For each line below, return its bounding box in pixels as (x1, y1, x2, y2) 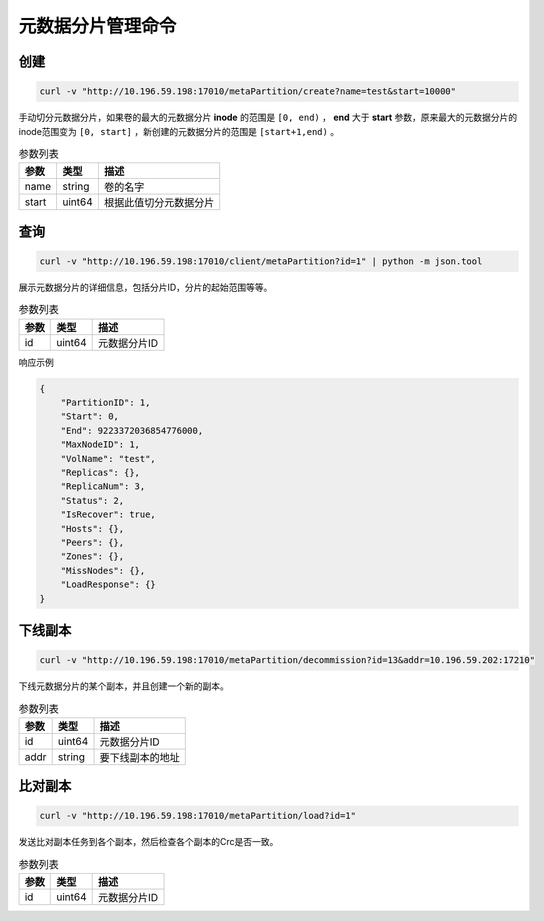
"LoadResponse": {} (60, 579, 157, 590)
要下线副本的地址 (99, 750, 180, 764)
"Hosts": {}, (60, 523, 125, 534)
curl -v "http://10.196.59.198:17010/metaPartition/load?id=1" (39, 810, 357, 822)
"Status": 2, (60, 495, 125, 506)
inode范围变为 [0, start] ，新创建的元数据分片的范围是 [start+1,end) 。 (18, 125, 340, 137)
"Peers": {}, (60, 536, 125, 548)
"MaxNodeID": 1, (60, 439, 140, 450)
